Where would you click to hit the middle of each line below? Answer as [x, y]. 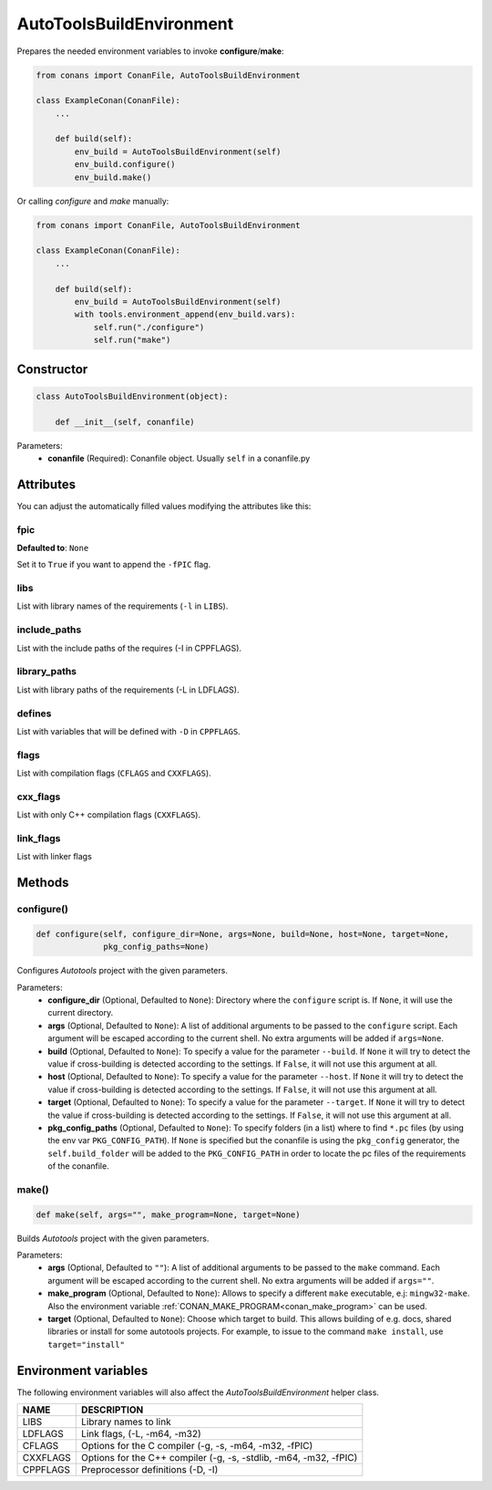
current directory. [81, 1013]
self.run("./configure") [149, 327]
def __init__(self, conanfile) [125, 422]
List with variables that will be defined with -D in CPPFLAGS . [128, 731]
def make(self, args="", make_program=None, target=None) [168, 1214]
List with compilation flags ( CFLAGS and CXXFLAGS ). [114, 773]
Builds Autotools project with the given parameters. [113, 1238]
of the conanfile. [78, 1166]
